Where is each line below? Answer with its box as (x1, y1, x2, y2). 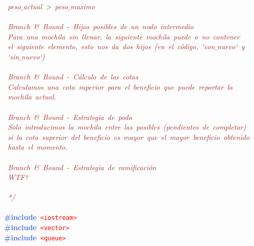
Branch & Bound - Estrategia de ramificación (8, 161, 156, 172)
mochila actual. (8, 91, 56, 102)
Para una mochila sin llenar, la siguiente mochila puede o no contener (8, 31, 240, 42)
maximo (70, 1, 95, 11)
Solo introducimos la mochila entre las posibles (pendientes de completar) (8, 121, 246, 132)
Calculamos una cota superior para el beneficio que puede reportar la (8, 81, 233, 92)
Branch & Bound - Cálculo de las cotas (8, 71, 138, 82)
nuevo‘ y (217, 41, 245, 52)
